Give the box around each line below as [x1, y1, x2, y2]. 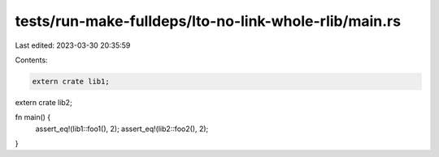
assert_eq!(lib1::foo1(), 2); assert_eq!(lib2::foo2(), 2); [35, 124, 209, 134]
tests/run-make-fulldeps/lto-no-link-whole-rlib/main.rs [15, 12, 402, 30]
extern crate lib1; [32, 77, 110, 86]
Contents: [15, 55, 48, 65]
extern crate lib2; [15, 97, 72, 107]
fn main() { [15, 112, 51, 122]
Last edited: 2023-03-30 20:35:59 [15, 40, 131, 50]
